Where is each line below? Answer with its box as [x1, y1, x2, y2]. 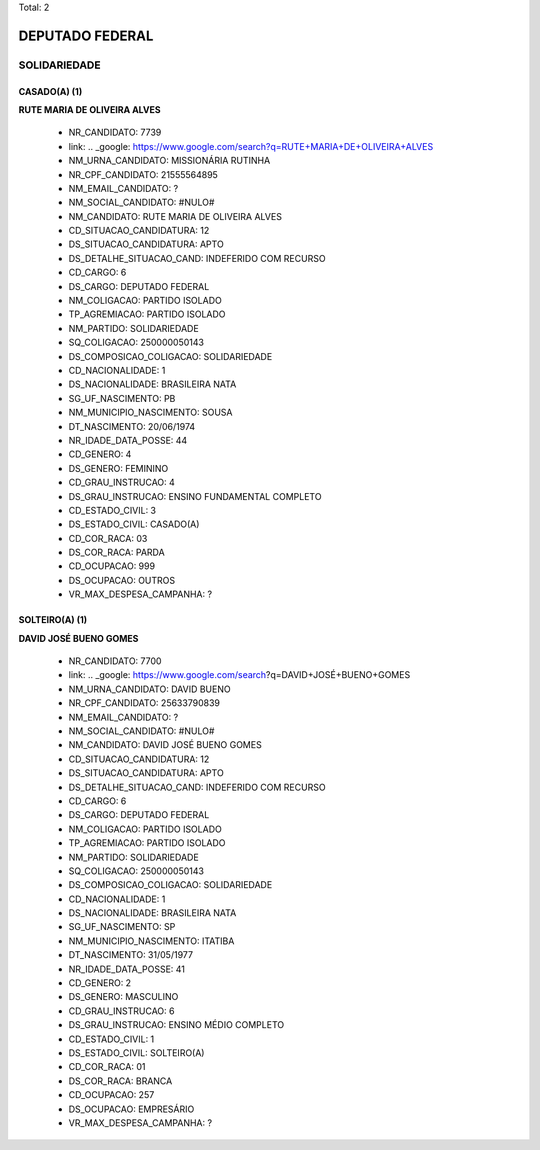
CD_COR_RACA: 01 [68, 1061, 146, 1073]
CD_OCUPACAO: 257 [68, 1089, 155, 1101]
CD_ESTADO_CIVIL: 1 [68, 1033, 155, 1045]
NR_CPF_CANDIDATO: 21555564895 [68, 168, 219, 180]
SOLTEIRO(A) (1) [18, 614, 88, 626]
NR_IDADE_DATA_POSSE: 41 [68, 963, 185, 975]
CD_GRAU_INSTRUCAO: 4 [68, 476, 175, 489]
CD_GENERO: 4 [68, 448, 132, 460]
